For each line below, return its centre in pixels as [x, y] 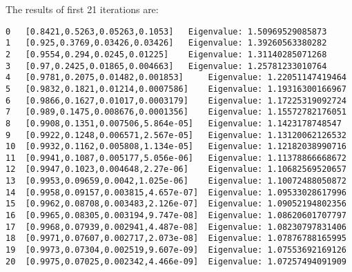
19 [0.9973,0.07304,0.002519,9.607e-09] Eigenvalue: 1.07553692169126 [176, 250]
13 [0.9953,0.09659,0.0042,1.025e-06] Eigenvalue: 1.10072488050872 [176, 181]
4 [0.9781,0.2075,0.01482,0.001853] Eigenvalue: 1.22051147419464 [176, 78]
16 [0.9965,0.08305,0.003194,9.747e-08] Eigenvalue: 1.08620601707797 [176, 216]
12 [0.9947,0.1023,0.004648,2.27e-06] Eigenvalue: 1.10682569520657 [176, 169]
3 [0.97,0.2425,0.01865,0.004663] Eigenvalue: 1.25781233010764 [166, 66]
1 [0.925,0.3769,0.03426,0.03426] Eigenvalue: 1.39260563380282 [166, 43]
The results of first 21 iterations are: [82, 9]
